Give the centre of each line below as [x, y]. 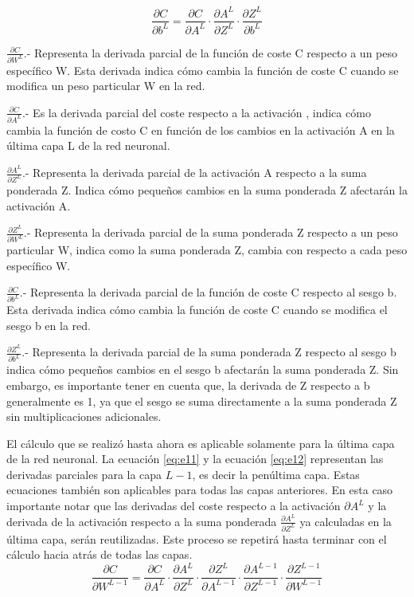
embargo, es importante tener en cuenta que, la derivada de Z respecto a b [188, 385]
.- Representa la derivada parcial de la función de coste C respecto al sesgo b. [208, 292]
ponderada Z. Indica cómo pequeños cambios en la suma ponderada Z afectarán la [207, 189]
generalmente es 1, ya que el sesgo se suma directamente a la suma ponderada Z [202, 401]
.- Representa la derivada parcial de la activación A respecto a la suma [194, 173]
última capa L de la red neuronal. [88, 145]
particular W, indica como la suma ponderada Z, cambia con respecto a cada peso [207, 250]
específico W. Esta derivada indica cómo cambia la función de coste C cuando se [203, 70]
